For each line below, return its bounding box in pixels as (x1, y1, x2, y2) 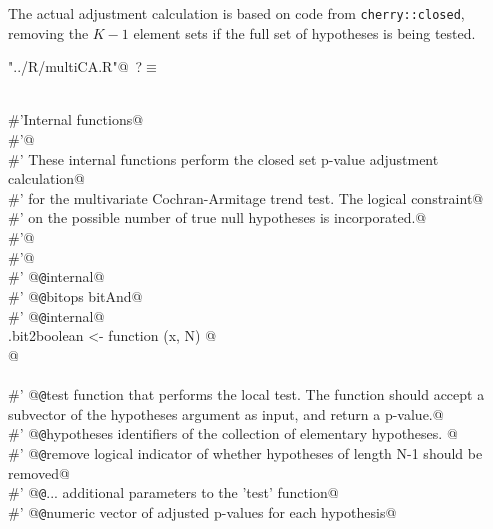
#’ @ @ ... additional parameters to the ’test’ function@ (8, 482, 339, 503)
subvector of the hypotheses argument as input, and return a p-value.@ (8, 403, 444, 424)
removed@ (8, 462, 70, 483)
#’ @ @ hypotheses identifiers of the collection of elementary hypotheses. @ (8, 423, 458, 444)
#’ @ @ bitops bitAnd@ (8, 285, 143, 306)
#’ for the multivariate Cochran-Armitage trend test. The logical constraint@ (8, 187, 484, 208)
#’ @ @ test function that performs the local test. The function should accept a (8, 383, 485, 404)
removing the (8, 22, 89, 43)
